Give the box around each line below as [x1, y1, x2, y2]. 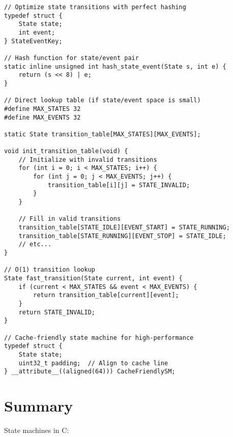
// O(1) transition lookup [4, 266, 95, 274]
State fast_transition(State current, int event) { [4, 275, 183, 282]
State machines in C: [4, 425, 69, 435]
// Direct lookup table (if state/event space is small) [4, 97, 201, 104]
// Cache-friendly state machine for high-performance [4, 334, 194, 341]
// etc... [18, 241, 52, 248]
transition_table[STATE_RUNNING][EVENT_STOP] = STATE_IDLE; [18, 232, 226, 240]
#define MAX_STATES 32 [4, 105, 81, 112]
